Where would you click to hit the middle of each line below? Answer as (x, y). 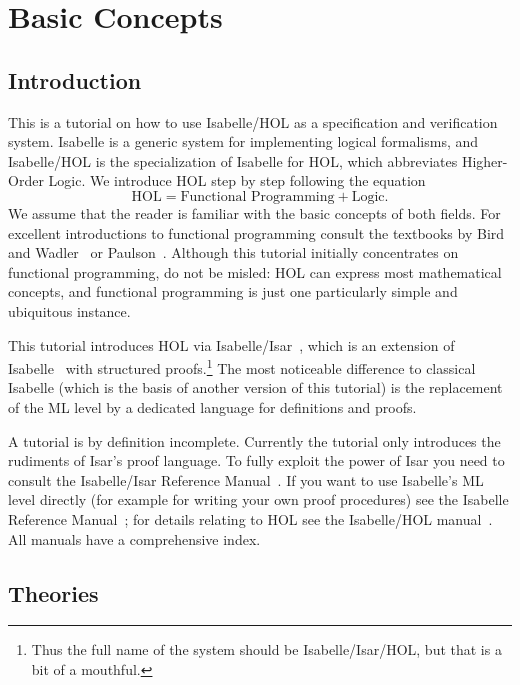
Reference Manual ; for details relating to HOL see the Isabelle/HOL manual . (250, 518)
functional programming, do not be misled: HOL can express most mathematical (255, 271)
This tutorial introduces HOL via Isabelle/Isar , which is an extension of (231, 344)
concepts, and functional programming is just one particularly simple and (233, 291)
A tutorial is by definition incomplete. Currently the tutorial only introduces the (254, 440)
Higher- (484, 160)
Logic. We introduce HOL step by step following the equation (237, 180)
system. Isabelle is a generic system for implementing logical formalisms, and (243, 141)
